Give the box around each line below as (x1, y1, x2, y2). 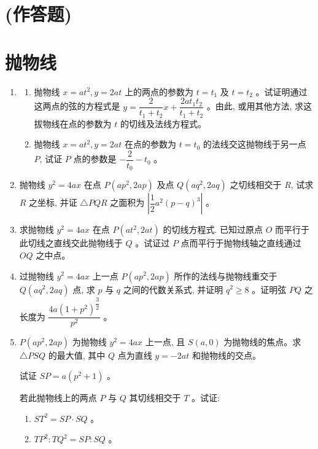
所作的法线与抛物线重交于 (174, 269, 277, 282)
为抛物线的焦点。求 (223, 335, 301, 348)
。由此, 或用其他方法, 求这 (206, 100, 312, 112)
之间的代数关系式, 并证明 (123, 283, 223, 295)
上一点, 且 (145, 335, 185, 348)
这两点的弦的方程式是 (34, 100, 120, 112)
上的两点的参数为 (124, 85, 193, 98)
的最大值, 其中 (48, 348, 106, 361)
